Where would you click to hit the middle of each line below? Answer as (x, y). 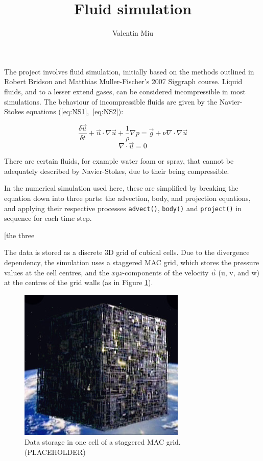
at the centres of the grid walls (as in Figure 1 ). (79, 282)
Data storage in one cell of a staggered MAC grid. (103, 442)
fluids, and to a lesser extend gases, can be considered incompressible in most (125, 91)
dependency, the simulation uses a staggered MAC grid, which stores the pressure (132, 262)
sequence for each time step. (48, 218)
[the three (19, 235)
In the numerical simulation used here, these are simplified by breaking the (121, 188)
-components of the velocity (165, 272)
